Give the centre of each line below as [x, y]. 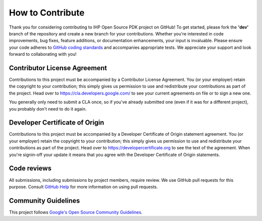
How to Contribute [47, 13]
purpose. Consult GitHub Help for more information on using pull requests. [83, 187]
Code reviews [30, 168]
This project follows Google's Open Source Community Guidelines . [76, 212]
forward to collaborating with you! [43, 54]
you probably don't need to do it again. [48, 109]
